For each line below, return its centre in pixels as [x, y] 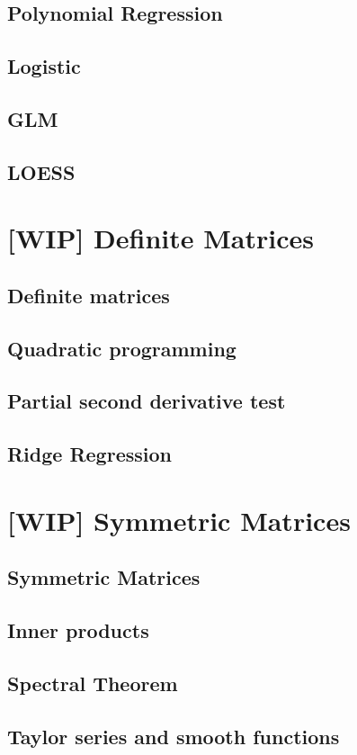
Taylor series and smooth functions [174, 736]
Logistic [44, 66]
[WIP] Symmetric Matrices [179, 520]
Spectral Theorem [93, 683]
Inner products [78, 630]
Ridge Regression [89, 454]
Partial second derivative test [147, 401]
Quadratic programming [122, 348]
